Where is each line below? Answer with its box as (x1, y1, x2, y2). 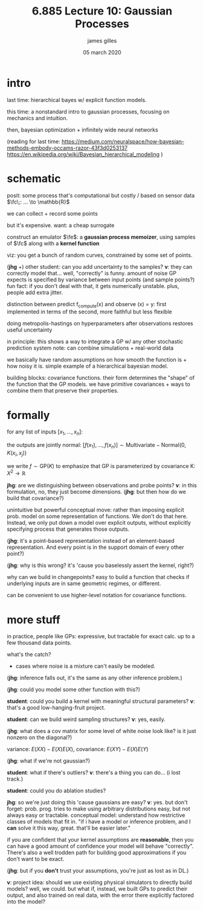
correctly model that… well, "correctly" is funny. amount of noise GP (7, 269, 177, 277)
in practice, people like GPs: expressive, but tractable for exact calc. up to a (7, 633, 195, 640)
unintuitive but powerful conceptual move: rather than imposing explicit (7, 506, 184, 514)
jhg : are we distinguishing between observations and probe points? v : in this (7, 482, 197, 489)
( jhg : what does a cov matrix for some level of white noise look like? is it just (7, 728, 196, 735)
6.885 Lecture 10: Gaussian (31, 4, 173, 18)
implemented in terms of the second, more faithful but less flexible (7, 308, 172, 315)
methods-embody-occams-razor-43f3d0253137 (7, 144, 128, 152)
